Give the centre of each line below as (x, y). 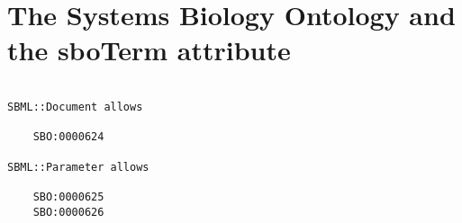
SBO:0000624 (68, 137)
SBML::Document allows (75, 107)
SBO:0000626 (68, 212)
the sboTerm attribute (149, 50)
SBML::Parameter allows (78, 167)
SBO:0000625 (68, 196)
